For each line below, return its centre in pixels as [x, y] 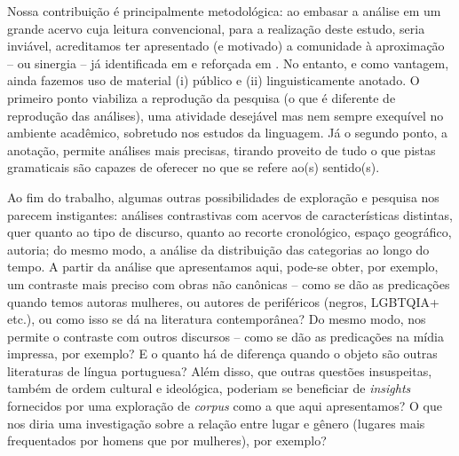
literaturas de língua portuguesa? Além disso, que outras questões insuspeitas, [220, 370]
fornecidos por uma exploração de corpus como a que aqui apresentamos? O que [225, 406]
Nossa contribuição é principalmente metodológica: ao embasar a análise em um [224, 11]
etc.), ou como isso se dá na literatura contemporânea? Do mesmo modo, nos [217, 319]
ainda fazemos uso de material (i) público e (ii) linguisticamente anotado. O [214, 80]
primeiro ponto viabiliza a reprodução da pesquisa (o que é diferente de [202, 97]
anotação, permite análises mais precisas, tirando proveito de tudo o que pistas [222, 149]
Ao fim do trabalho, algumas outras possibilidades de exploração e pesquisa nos [223, 197]
